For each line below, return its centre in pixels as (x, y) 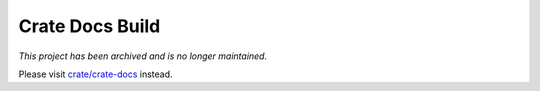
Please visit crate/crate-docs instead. (96, 74)
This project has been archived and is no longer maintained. (143, 56)
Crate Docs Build (89, 26)
